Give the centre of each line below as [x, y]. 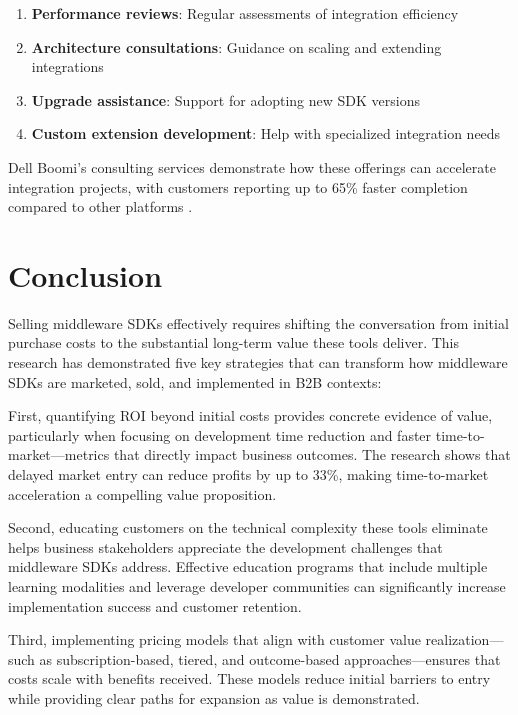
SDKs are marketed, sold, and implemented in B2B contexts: [195, 381]
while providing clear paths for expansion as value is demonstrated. [214, 697]
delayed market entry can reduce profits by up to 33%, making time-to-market [248, 474]
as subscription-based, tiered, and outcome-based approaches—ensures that [270, 658]
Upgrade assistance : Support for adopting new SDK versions [225, 99]
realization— [464, 639]
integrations [67, 66]
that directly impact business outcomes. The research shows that [312, 454]
